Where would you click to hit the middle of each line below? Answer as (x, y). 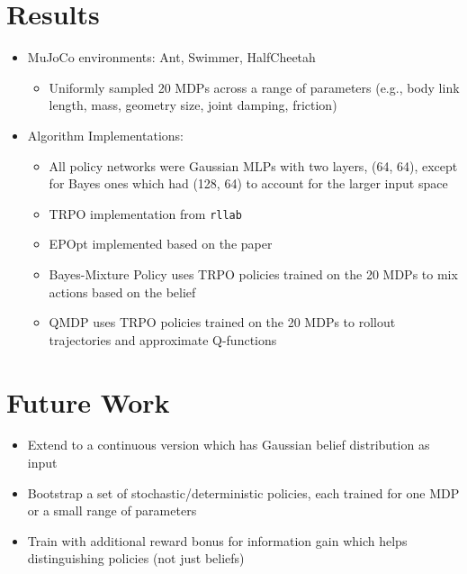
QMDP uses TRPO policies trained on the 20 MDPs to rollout (222, 322)
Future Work (88, 401)
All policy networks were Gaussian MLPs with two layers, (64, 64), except (253, 165)
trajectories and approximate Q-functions (163, 339)
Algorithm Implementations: (105, 135)
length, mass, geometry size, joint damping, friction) (193, 105)
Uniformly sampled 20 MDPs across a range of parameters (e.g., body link (254, 87)
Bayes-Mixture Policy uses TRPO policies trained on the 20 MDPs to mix (253, 273)
